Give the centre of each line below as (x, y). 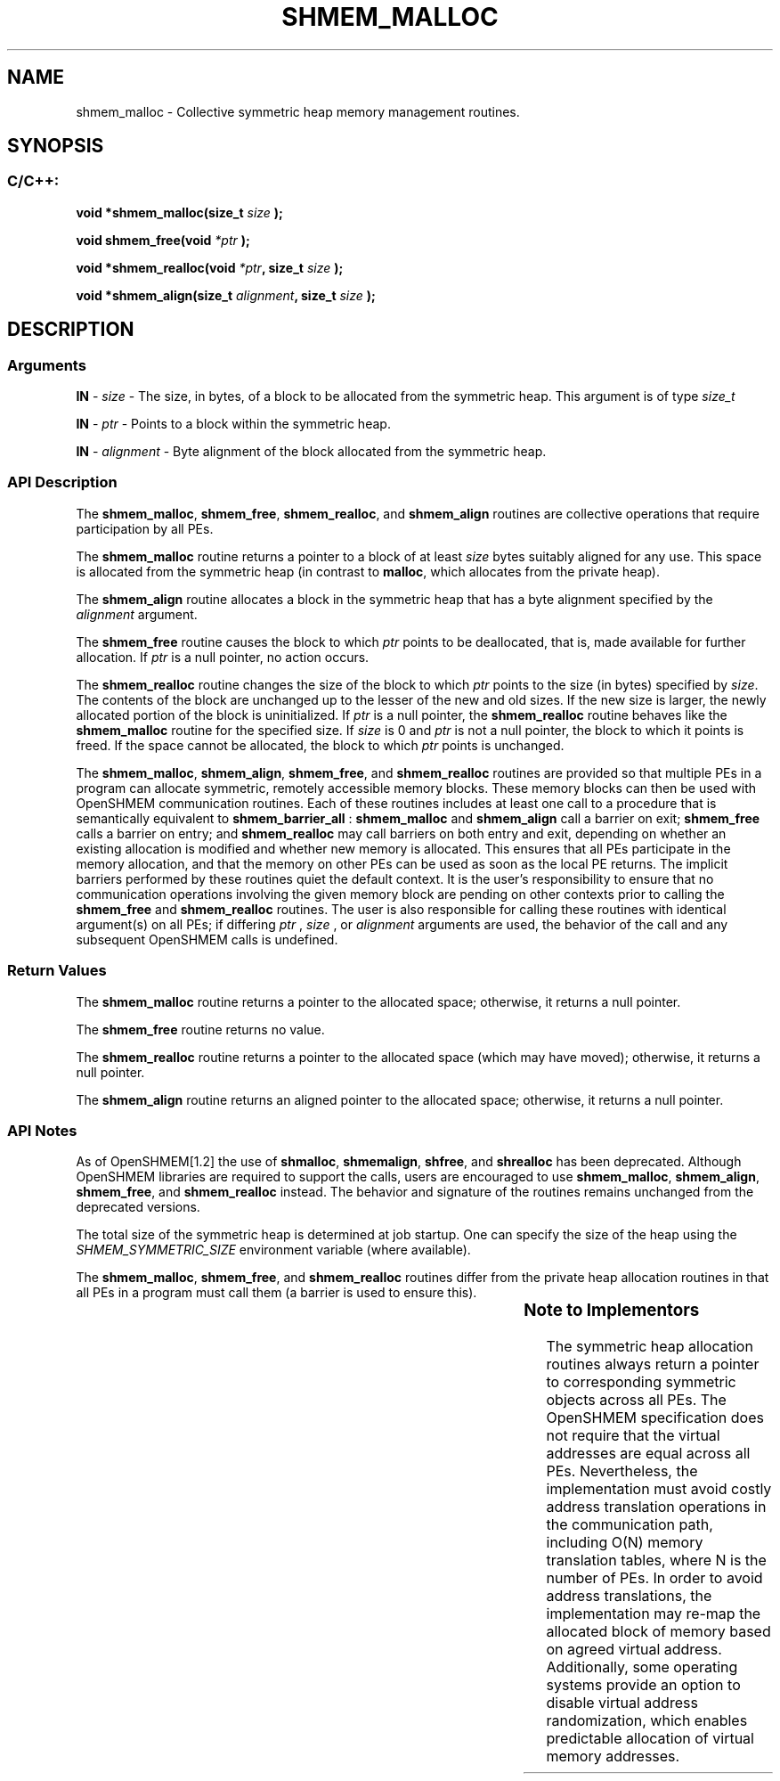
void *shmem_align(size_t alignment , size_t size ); (226, 295)
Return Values (57, 971)
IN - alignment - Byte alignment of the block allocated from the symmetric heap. (311, 452)
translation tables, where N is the (656, 1560)
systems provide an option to (643, 1685)
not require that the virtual (633, 1435)
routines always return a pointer (653, 1364)
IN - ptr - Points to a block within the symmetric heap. (233, 424)
